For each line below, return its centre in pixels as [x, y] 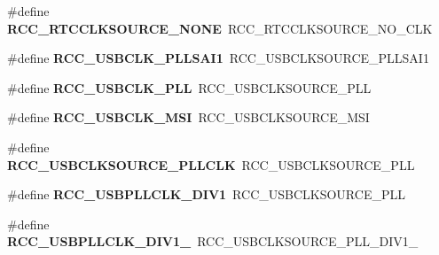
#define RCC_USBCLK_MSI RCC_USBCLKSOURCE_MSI [188, 117]
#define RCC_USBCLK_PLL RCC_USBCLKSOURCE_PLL [189, 87]
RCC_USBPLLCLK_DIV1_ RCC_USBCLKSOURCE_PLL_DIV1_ [213, 241]
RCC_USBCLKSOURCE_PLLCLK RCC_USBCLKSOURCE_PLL [211, 164]
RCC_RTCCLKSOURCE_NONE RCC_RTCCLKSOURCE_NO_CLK [220, 28]
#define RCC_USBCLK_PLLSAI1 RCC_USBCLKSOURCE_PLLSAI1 [218, 58]
